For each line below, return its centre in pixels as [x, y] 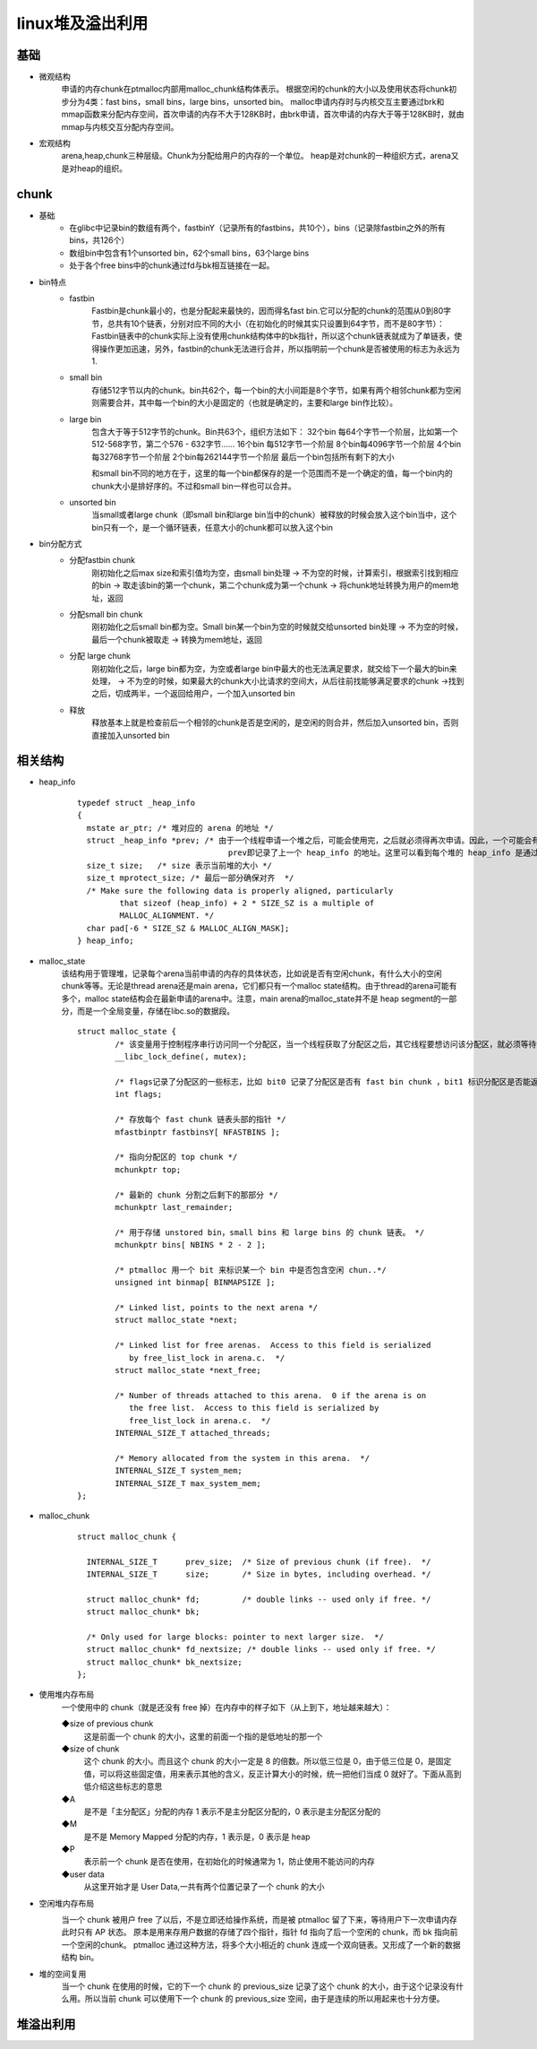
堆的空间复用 [63, 1974]
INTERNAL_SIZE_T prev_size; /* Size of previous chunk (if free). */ [259, 1561]
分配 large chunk [100, 656]
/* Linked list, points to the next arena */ [216, 1308]
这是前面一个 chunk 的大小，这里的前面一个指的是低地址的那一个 [203, 1736]
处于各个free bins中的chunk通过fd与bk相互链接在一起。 [172, 265]
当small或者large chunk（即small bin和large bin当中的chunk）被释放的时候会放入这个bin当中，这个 [274, 514]
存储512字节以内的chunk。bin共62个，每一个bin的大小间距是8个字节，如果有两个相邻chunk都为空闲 [276, 390]
